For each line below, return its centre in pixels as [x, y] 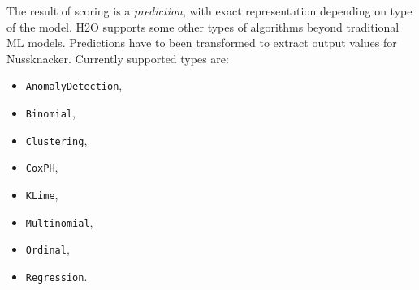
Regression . [56, 276]
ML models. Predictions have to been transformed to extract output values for [202, 43]
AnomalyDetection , [74, 85]
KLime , [42, 194]
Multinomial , [59, 222]
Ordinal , [48, 249]
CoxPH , [42, 167]
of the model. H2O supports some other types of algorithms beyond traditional [203, 26]
